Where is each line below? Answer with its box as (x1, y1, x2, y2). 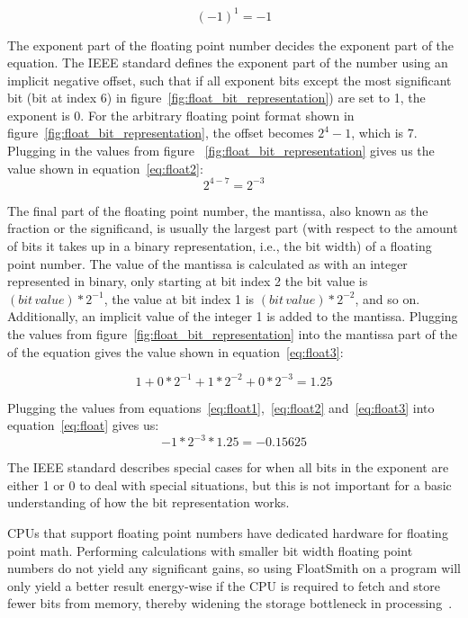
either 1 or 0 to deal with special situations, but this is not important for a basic (7, 475, 452, 494)
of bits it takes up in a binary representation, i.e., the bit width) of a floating (7, 236, 432, 255)
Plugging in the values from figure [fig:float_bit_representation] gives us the (7, 141, 435, 160)
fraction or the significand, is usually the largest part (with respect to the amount (7, 219, 458, 237)
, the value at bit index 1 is (103, 289, 255, 308)
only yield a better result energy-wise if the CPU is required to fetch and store (7, 576, 440, 595)
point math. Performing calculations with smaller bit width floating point (7, 541, 413, 560)
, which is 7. (351, 123, 418, 142)
